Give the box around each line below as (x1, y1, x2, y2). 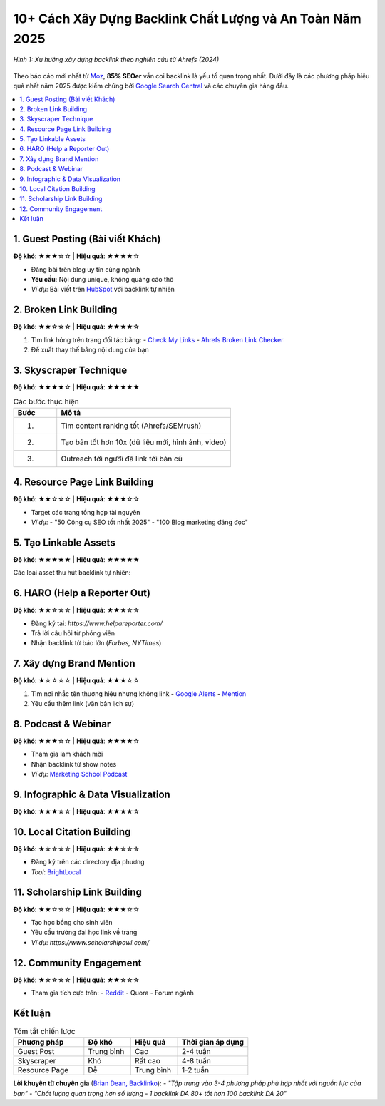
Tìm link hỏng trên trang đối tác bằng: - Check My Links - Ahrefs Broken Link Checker (31, 335, 284, 344)
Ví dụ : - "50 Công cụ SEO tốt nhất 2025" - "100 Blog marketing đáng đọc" (31, 518, 249, 526)
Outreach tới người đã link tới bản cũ (61, 454, 183, 464)
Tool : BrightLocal (31, 867, 81, 876)
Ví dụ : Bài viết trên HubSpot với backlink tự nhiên (31, 285, 175, 294)
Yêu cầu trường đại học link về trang (31, 928, 138, 937)
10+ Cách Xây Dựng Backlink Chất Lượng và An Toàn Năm (13, 11, 361, 26)
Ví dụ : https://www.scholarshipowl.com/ (31, 938, 150, 946)
